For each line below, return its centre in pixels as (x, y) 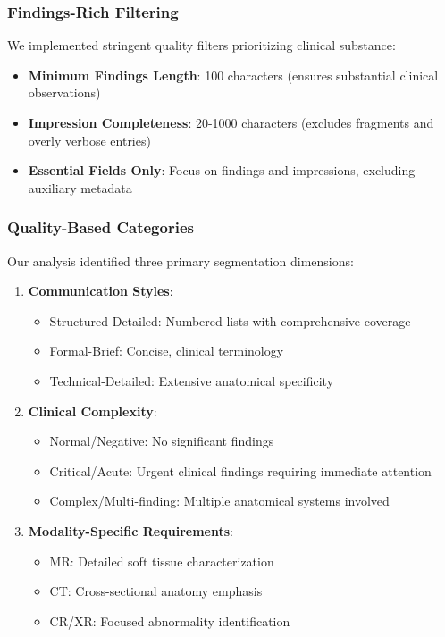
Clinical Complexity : (92, 411)
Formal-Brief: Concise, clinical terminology (167, 351)
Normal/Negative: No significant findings (162, 441)
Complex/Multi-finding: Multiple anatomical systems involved (219, 501)
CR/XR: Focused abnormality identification (170, 620)
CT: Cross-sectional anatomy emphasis (156, 591)
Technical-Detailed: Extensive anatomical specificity (192, 380)
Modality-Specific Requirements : (130, 530)
